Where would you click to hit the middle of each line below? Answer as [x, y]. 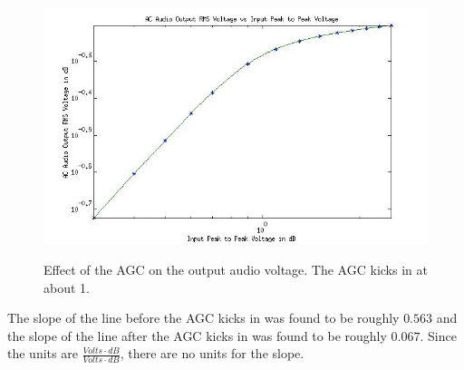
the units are [43, 353]
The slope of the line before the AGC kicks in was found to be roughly [203, 318]
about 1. [67, 287]
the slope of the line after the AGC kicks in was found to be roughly [197, 335]
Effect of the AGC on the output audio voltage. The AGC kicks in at [236, 270]
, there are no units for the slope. [212, 353]
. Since [438, 335]
